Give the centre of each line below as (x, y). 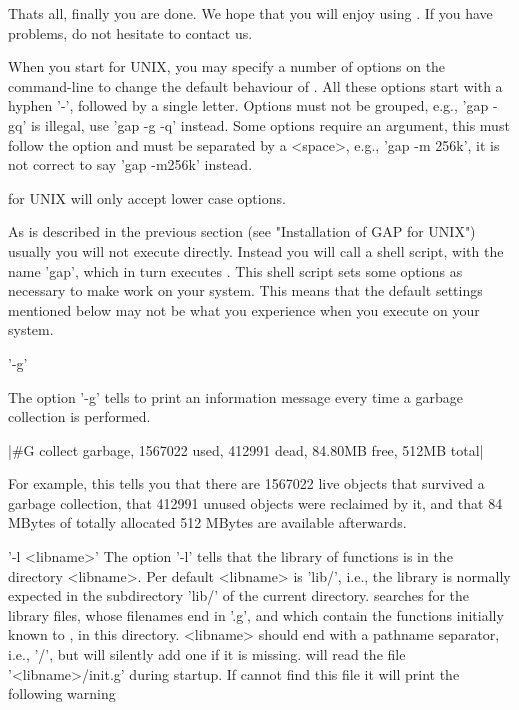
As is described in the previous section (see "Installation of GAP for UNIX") (242, 231)
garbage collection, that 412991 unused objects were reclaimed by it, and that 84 (255, 502)
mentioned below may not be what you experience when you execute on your (244, 309)
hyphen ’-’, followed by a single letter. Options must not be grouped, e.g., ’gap (248, 105)
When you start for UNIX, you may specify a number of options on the (227, 66)
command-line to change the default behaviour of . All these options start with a (255, 85)
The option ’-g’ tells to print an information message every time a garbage (235, 396)
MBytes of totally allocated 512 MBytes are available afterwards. (207, 522)
